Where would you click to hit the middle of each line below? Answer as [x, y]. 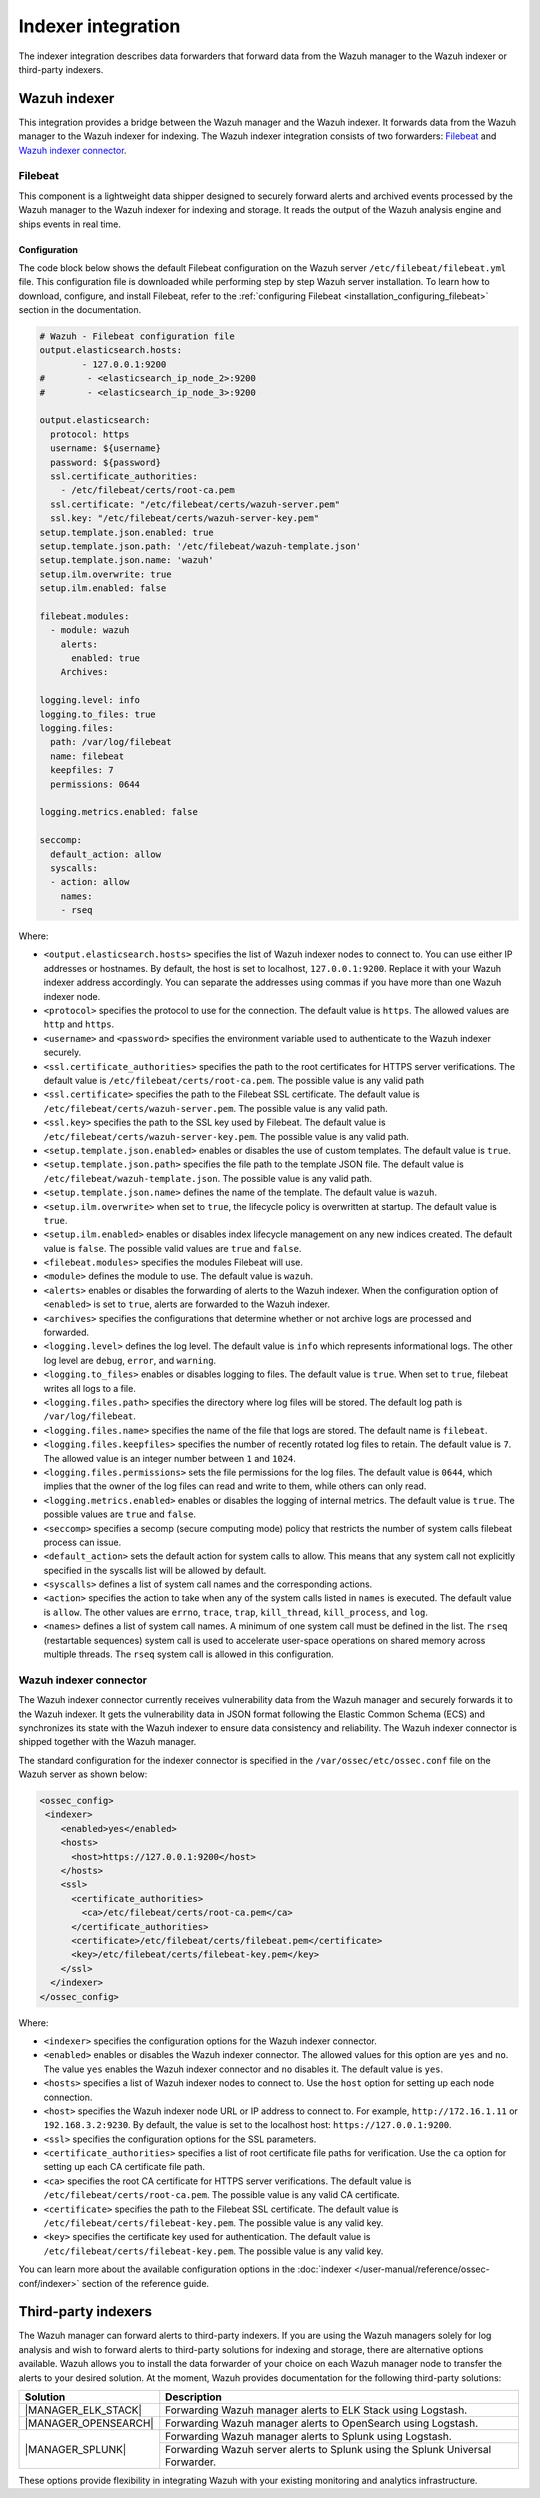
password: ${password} [106, 462]
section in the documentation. [80, 310]
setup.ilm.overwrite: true [105, 574]
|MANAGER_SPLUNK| [75, 2449]
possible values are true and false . [120, 1514]
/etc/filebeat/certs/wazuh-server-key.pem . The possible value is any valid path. [226, 1136]
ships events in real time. [70, 224]
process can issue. [82, 1542]
